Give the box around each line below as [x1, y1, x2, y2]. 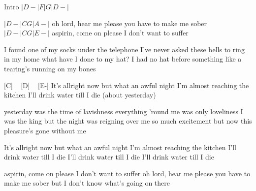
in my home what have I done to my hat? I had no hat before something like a [4, 54, 242, 64]
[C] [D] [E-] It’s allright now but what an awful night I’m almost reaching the [4, 80, 249, 90]
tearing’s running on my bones [4, 63, 96, 73]
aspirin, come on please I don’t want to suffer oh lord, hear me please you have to [4, 168, 251, 178]
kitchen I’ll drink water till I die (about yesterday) [4, 90, 156, 100]
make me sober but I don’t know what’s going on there [4, 178, 170, 188]
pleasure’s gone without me [4, 125, 86, 135]
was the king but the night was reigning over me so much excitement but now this [4, 116, 252, 126]
